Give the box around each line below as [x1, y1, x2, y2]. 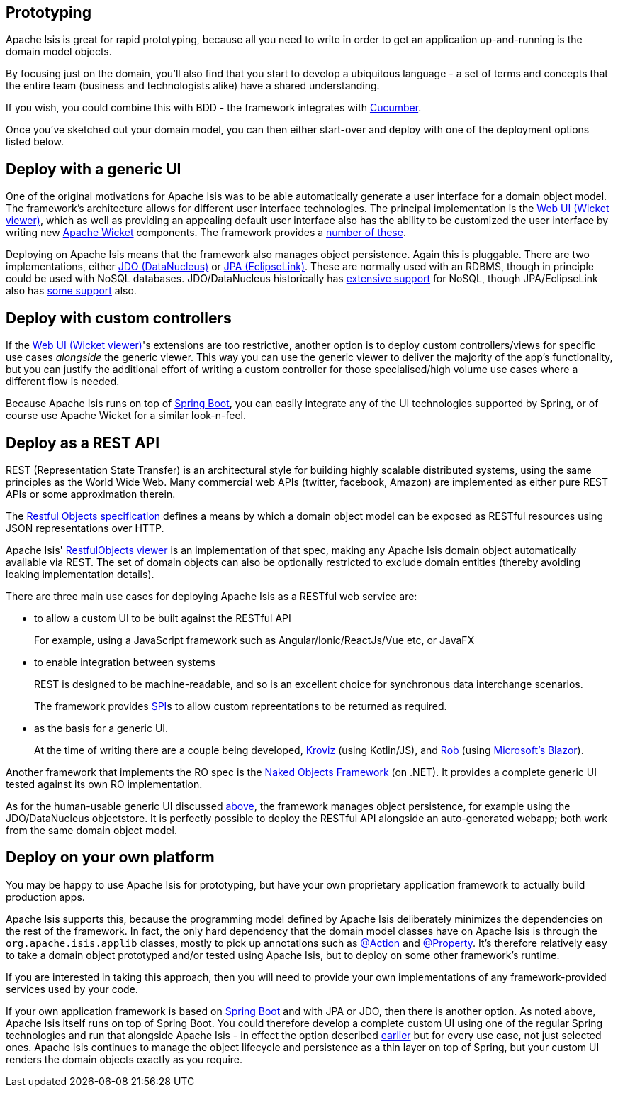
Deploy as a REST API [6, 433, 160, 452]
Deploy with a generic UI [6, 160, 181, 178]
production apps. [6, 890, 85, 903]
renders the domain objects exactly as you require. [6, 1053, 243, 1065]
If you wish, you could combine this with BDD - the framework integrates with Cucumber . [6, 101, 422, 114]
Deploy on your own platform [6, 848, 215, 867]
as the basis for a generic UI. [34, 721, 169, 734]
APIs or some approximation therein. [6, 487, 176, 500]
